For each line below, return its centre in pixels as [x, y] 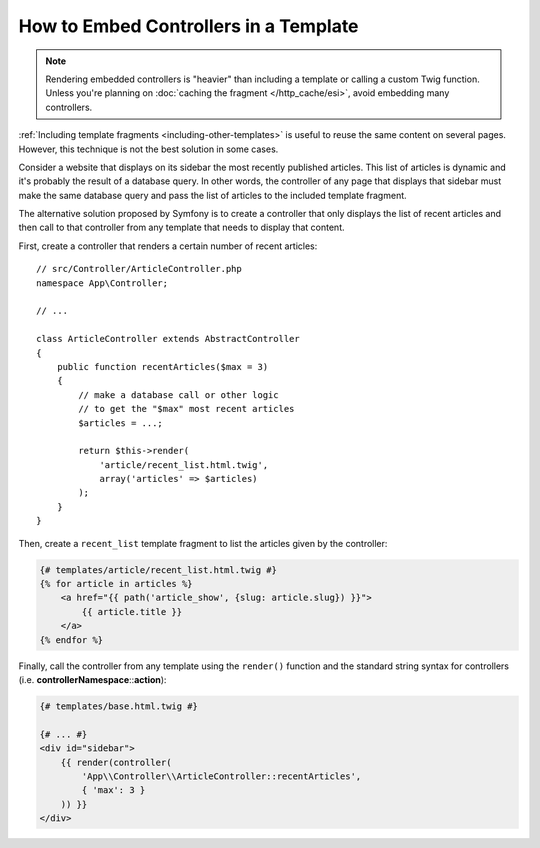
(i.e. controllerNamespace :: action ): [92, 679]
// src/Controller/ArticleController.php [139, 269]
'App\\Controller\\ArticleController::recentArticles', [221, 776]
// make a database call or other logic [178, 394]
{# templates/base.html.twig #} [119, 706]
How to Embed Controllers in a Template [188, 26]
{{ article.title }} [132, 611]
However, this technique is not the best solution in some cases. [148, 149]
